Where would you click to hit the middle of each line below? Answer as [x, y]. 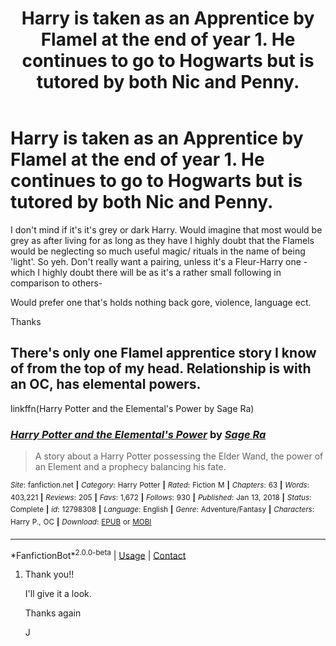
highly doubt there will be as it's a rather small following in [162, 272]
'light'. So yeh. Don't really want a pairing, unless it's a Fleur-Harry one [156, 261]
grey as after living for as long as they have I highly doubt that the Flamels [162, 240]
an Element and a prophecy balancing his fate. [130, 467]
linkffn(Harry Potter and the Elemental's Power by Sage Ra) [132, 408]
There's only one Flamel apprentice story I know [163, 353]
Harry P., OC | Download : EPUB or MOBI [81, 522]
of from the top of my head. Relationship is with [161, 368]
